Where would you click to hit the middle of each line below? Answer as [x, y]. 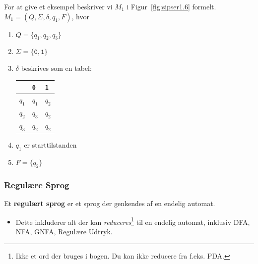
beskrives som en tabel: [56, 68]
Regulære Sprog [37, 185]
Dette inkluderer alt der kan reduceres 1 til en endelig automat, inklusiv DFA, [133, 221]
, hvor [80, 16]
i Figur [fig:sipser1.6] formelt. [171, 6]
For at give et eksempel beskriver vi [58, 6]
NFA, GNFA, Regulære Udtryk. [64, 232]
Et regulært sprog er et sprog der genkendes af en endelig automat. [110, 203]
